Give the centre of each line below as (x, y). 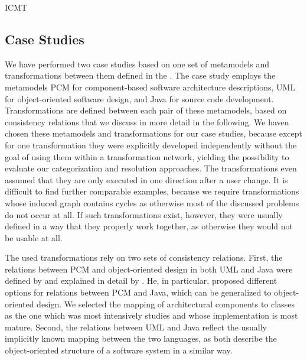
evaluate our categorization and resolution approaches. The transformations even (151, 168)
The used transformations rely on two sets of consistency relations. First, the (144, 257)
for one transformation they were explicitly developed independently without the (151, 145)
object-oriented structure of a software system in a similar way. (119, 350)
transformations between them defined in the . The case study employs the (140, 75)
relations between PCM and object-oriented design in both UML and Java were (149, 269)
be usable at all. (34, 237)
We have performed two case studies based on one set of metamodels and (137, 64)
